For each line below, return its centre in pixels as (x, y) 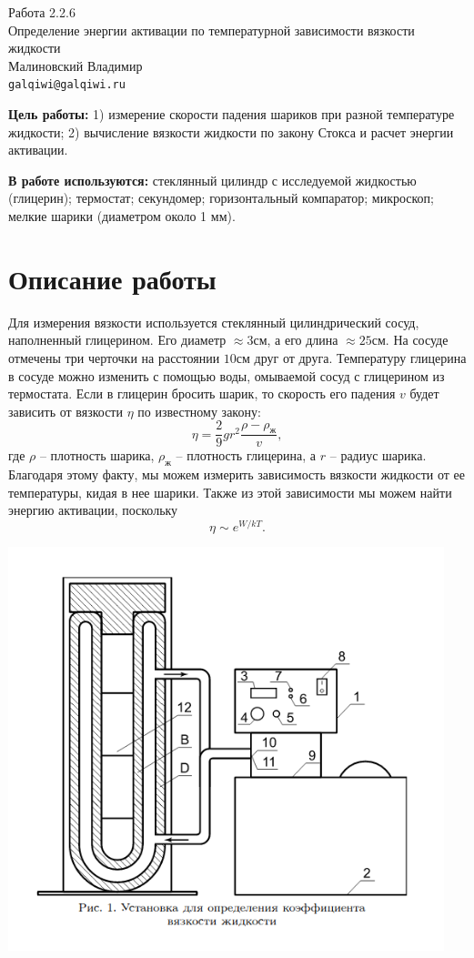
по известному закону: (199, 411)
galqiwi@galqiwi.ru (67, 85)
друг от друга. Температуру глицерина (360, 357)
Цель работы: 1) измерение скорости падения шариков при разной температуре (232, 114)
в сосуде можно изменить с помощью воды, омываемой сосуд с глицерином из (227, 375)
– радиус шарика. (378, 455)
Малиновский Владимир (76, 65)
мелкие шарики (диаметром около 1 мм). (122, 216)
